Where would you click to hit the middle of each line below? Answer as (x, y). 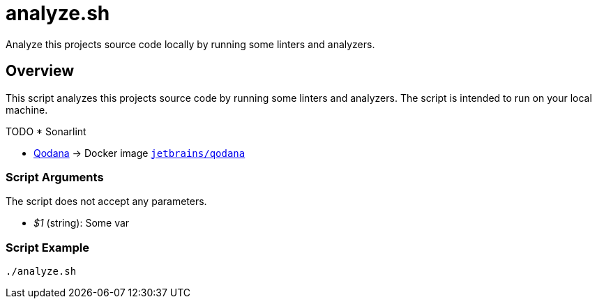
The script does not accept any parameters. (106, 202)
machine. (27, 109)
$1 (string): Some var (82, 223)
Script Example (47, 247)
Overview (40, 71)
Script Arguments (55, 177)
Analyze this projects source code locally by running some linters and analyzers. (190, 44)
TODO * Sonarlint (46, 131)
